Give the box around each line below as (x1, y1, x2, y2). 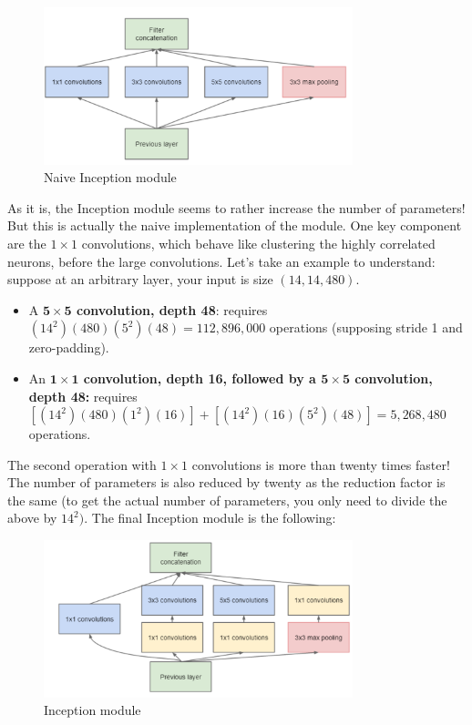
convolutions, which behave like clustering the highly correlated (81, 233, 436, 252)
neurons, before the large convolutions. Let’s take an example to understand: (7, 251, 436, 271)
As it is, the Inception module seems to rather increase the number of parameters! (7, 198, 466, 217)
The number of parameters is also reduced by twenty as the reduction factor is (7, 473, 446, 492)
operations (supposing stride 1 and (269, 318, 463, 337)
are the (7, 233, 46, 252)
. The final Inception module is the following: (84, 508, 336, 527)
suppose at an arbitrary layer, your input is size (7, 270, 273, 289)
